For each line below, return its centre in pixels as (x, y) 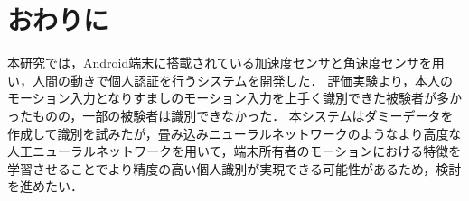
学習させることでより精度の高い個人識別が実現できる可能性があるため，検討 (234, 168)
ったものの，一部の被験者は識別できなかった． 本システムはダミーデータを (230, 115)
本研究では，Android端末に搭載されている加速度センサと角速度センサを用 (226, 63)
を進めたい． (45, 186)
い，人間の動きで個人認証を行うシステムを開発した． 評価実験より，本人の (230, 80)
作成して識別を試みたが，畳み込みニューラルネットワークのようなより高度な (234, 133)
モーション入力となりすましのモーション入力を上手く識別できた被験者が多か (235, 98)
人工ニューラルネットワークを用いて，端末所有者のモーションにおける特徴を (234, 151)
